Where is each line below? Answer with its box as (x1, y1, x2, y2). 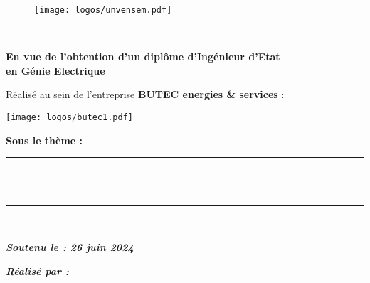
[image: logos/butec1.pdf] (6, 112, 133, 123)
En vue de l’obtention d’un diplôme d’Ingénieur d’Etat (6, 49, 280, 64)
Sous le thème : (6, 132, 83, 147)
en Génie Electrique (6, 63, 105, 78)
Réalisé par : (6, 263, 69, 278)
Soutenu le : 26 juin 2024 (6, 240, 134, 255)
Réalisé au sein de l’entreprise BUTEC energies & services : (6, 87, 285, 102)
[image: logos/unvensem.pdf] (34, 5, 172, 15)
